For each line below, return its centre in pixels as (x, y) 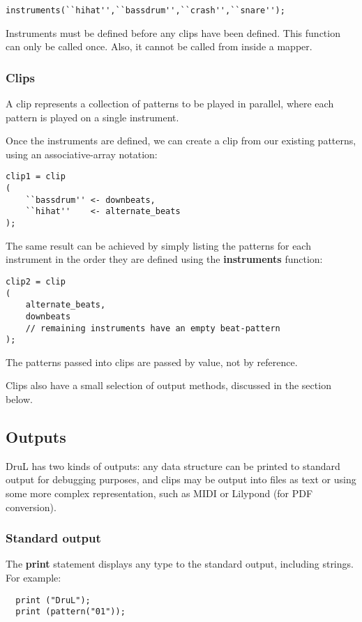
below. (19, 399)
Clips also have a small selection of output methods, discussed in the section (168, 385)
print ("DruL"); (53, 600)
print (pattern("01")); (70, 612)
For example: (33, 578)
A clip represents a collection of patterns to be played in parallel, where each (170, 104)
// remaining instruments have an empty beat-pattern (153, 328)
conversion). (31, 507)
